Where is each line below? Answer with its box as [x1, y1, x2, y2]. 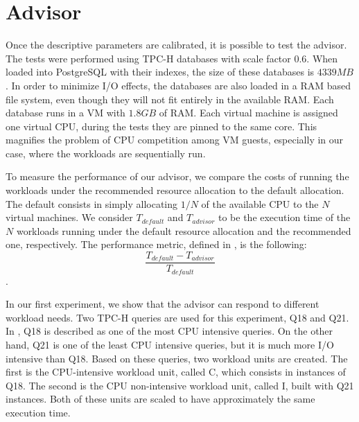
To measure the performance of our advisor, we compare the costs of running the [6, 169, 349, 184]
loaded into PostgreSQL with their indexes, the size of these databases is [6, 64, 315, 79]
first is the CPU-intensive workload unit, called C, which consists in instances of [6, 364, 346, 379]
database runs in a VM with [6, 105, 125, 120]
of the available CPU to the [201, 196, 319, 211]
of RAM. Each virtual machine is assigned [159, 105, 338, 120]
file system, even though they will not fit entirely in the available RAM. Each [6, 91, 334, 106]
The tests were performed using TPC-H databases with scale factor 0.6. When [6, 51, 338, 65]
